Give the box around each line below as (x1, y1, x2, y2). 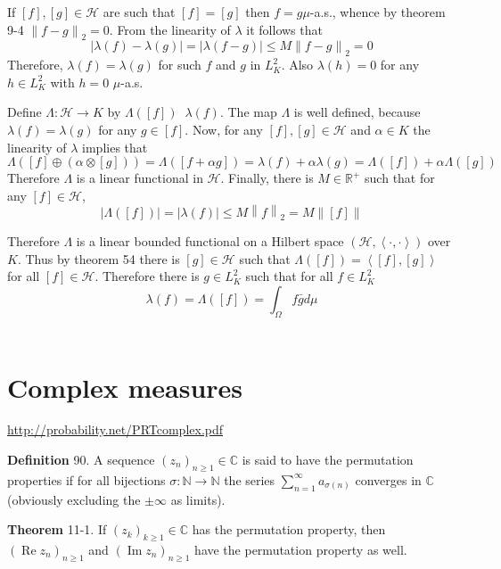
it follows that (246, 20, 323, 38)
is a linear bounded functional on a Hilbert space (76, 232, 344, 251)
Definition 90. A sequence (7, 450, 155, 469)
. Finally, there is (220, 169, 314, 187)
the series (224, 470, 275, 489)
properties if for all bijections (7, 470, 166, 489)
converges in (355, 470, 422, 489)
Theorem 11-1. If (7, 520, 107, 539)
